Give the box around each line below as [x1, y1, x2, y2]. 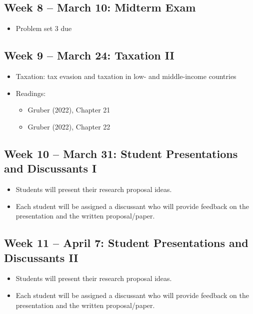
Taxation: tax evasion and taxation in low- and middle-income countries [15, 71, 236, 81]
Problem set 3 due [15, 23, 72, 33]
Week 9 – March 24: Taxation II [4, 47, 174, 63]
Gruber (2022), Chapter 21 [27, 104, 110, 115]
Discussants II [4, 249, 78, 265]
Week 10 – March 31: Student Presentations [4, 145, 238, 161]
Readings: [15, 87, 46, 98]
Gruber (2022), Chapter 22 [27, 121, 110, 131]
